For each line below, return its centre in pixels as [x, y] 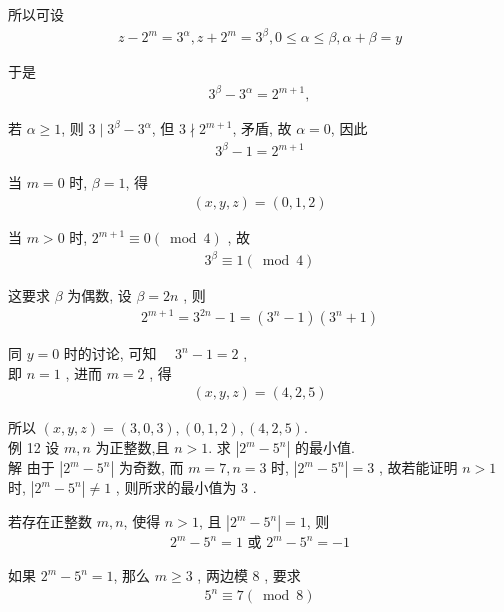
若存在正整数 [50, 521]
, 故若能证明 [418, 467]
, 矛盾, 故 [262, 128]
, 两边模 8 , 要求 [249, 575]
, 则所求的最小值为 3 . [186, 487]
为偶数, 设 [99, 295]
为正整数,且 [132, 447]
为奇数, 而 [151, 467]
